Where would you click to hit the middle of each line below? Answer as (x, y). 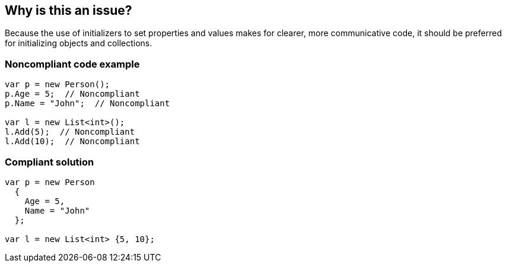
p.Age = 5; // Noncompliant (72, 94)
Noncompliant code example (72, 64)
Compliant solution (50, 162)
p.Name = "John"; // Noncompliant (87, 104)
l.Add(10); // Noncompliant (72, 142)
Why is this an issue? (69, 10)
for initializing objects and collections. (79, 43)
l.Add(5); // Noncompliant (70, 132)
